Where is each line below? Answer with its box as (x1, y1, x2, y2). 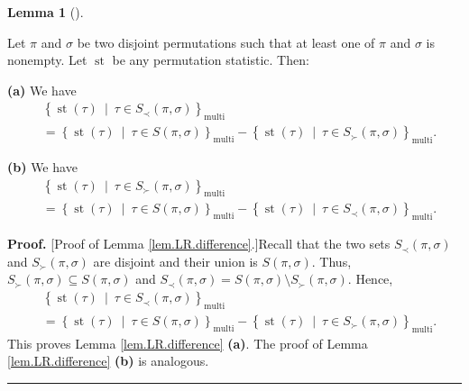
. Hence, (347, 269, 393, 288)
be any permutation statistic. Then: (112, 50, 309, 69)
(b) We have (7, 158, 78, 177)
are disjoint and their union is (93, 251, 258, 270)
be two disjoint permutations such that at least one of (77, 32, 375, 51)
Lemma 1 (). (7, 3, 84, 21)
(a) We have (7, 80, 77, 99)
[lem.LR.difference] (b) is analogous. (7, 351, 209, 370)
